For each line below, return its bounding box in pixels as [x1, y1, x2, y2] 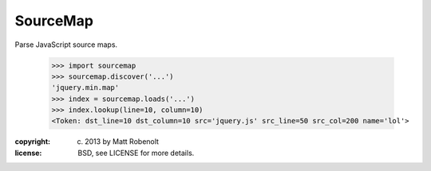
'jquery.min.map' [51, 84, 120, 92]
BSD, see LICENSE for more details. [77, 148, 195, 157]
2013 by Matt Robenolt [85, 137, 160, 146]
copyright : [14, 137, 51, 146]
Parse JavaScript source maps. [14, 40, 118, 49]
